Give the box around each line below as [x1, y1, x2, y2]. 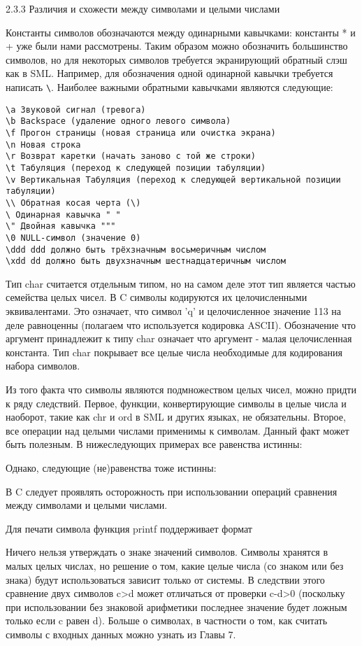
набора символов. [6, 358, 80, 373]
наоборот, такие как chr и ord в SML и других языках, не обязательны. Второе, [6, 409, 346, 424]
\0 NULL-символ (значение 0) [6, 232, 141, 243]
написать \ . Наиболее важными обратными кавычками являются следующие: [6, 79, 333, 94]
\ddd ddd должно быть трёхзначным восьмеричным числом [6, 244, 266, 255]
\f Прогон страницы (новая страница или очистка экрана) [6, 127, 276, 138]
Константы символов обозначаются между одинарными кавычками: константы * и [6, 24, 356, 39]
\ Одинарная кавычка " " [6, 209, 121, 220]
